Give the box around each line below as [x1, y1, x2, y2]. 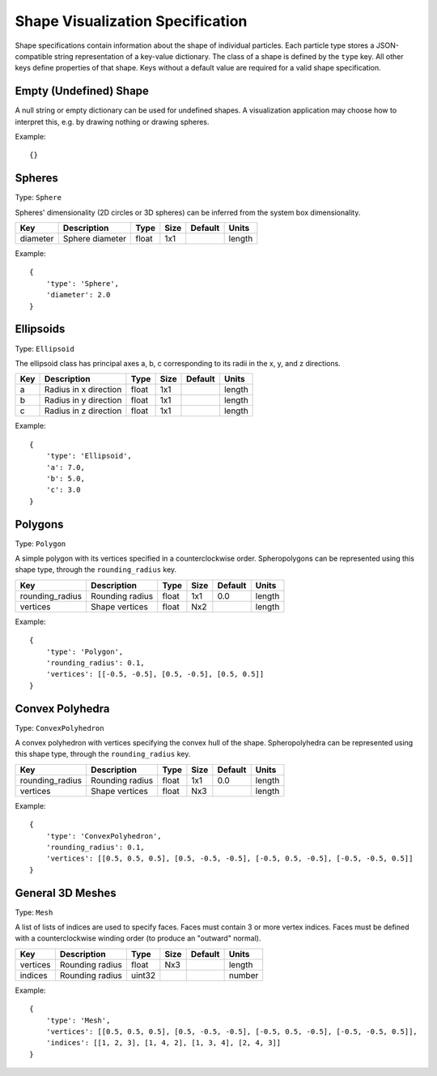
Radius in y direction [44, 395, 122, 406]
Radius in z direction [44, 405, 122, 416]
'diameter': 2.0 [45, 290, 111, 300]
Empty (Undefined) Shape [15, 84, 150, 98]
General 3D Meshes [15, 886, 117, 899]
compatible [15, 51, 53, 61]
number [228, 969, 259, 980]
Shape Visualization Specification [15, 12, 248, 30]
